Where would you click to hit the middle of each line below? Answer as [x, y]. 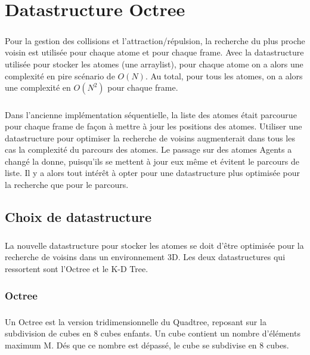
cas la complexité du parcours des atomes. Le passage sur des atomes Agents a [148, 149]
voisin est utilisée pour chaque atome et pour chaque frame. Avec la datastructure [154, 52]
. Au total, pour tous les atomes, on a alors [224, 75]
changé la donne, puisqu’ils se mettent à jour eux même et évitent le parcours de [152, 161]
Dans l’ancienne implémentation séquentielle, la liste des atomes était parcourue [151, 114]
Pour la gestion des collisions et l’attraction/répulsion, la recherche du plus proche [155, 40]
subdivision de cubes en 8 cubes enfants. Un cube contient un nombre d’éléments [153, 333]
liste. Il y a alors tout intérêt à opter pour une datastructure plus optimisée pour [152, 173]
